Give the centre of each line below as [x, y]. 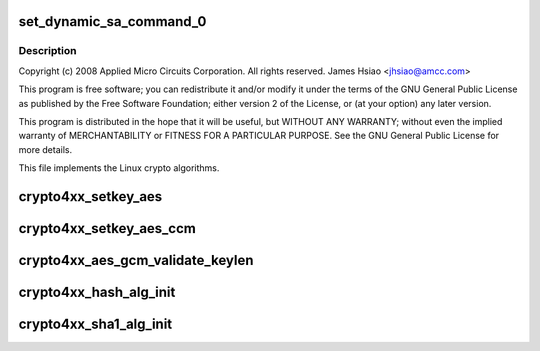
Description [47, 51]
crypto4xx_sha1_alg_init [95, 323]
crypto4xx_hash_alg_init [97, 291]
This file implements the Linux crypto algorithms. [119, 168]
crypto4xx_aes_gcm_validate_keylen [136, 260]
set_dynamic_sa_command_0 [112, 21]
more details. [45, 149]
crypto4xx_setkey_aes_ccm [107, 228]
